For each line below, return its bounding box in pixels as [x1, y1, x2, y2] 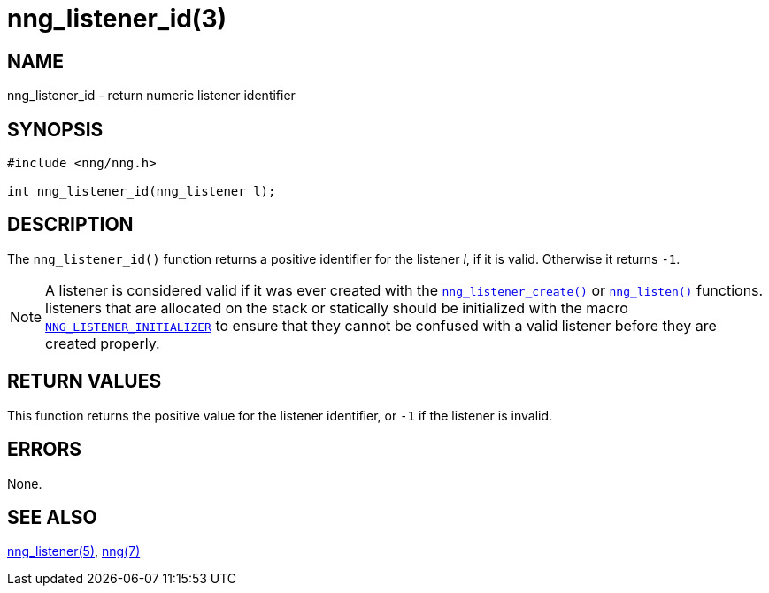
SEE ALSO [7, 505, 97, 528]
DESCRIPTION [7, 213, 134, 236]
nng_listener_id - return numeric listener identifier [7, 88, 296, 104]
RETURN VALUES [7, 370, 162, 393]
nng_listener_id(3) [7, 4, 227, 34]
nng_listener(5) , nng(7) [7, 543, 141, 559]
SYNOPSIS [7, 118, 104, 141]
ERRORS [7, 438, 82, 461]
